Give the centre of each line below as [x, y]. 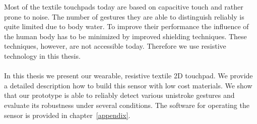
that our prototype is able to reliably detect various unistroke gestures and [119, 95]
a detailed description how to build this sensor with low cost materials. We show [128, 85]
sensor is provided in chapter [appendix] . [67, 115]
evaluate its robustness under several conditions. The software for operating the [127, 105]
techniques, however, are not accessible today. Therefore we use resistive [115, 46]
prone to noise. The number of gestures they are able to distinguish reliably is [124, 16]
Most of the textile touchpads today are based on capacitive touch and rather [124, 7]
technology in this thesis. [42, 55]
